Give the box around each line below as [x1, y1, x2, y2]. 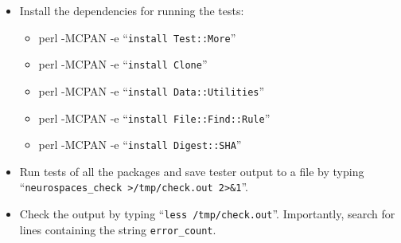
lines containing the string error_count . [19, 221, 216, 237]
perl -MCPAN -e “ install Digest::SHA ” [38, 136, 242, 153]
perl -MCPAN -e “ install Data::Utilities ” [38, 82, 265, 99]
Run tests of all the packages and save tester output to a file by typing [19, 163, 364, 179]
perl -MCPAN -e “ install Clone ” [38, 56, 208, 73]
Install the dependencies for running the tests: [19, 2, 244, 18]
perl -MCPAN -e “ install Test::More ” [38, 29, 236, 45]
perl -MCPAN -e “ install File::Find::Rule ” [38, 109, 271, 126]
